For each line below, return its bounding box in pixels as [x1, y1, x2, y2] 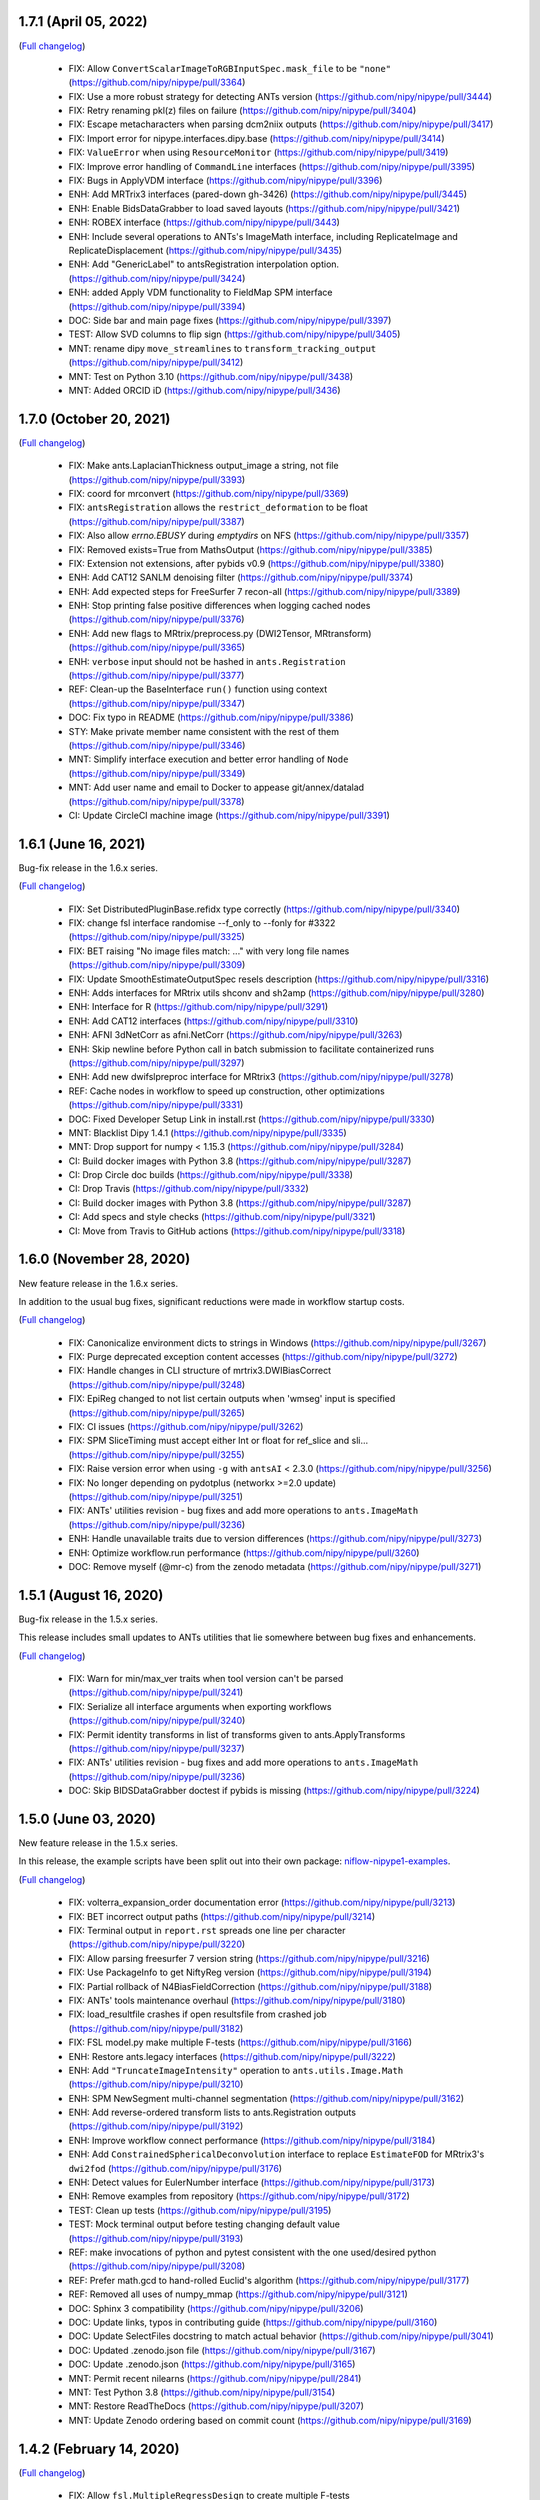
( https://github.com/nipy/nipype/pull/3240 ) [68, 1715, 246, 1727]
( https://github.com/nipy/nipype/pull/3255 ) [68, 1448, 245, 1460]
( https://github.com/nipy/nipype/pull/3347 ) [68, 697, 245, 709]
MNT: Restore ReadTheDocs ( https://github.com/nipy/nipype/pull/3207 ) [68, 2400, 365, 2412]
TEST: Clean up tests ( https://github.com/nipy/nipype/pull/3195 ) [68, 2204, 332, 2216]
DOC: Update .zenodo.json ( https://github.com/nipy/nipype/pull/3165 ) [68, 2358, 356, 2370]
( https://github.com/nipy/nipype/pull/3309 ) [68, 959, 246, 971]
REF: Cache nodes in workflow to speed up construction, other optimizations [68, 1085, 385, 1097]
